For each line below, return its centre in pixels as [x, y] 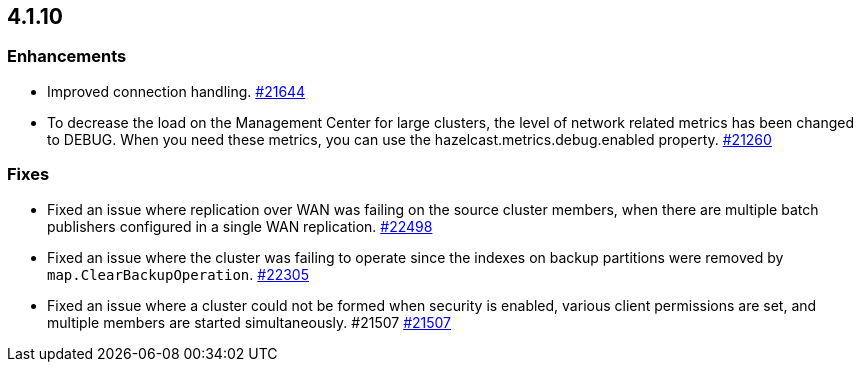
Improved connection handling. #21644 [176, 91]
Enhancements [67, 56]
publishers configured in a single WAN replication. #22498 [240, 226]
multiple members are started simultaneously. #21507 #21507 [249, 322]
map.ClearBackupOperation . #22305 [178, 274]
